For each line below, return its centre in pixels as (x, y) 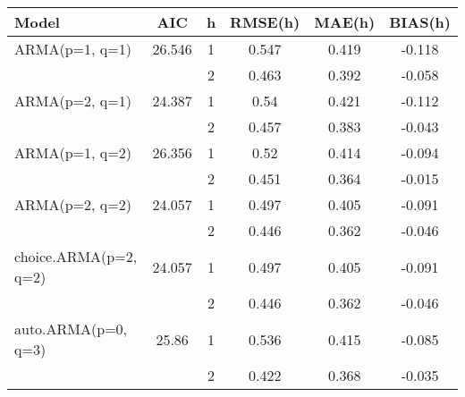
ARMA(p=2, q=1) (73, 101)
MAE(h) (345, 22)
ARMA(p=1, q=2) (73, 152)
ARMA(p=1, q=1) (73, 49)
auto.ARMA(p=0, (71, 329)
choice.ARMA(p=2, (76, 256)
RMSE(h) (265, 22)
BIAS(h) (420, 22)
